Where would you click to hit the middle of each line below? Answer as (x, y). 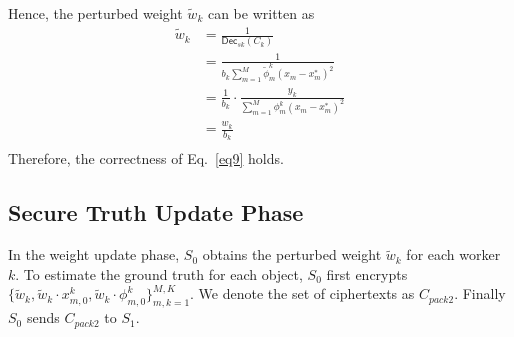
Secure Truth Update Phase (156, 212)
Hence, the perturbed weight (95, 13)
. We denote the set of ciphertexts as (302, 293)
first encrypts (367, 273)
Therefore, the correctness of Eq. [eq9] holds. (146, 158)
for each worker (453, 254)
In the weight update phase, (94, 254)
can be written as (261, 13)
